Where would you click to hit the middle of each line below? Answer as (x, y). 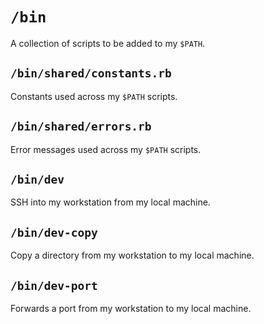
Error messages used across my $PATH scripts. (106, 149)
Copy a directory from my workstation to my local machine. (132, 255)
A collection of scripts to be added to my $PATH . (108, 43)
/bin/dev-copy (54, 232)
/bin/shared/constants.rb (91, 73)
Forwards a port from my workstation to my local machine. (131, 308)
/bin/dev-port (54, 285)
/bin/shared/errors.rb (81, 126)
